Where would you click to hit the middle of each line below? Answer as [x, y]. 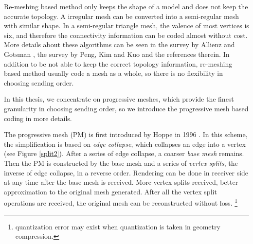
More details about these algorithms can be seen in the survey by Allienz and [119, 44]
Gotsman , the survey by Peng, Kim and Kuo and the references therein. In [117, 54]
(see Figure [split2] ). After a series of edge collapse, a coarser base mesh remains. [124, 153]
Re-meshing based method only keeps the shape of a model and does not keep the [126, 6]
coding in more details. [38, 118]
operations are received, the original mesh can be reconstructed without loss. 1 [121, 202]
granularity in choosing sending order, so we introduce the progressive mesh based [126, 108]
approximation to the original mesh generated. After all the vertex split [110, 191]
